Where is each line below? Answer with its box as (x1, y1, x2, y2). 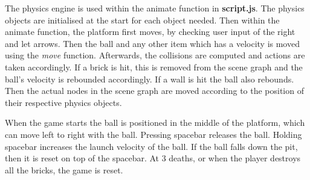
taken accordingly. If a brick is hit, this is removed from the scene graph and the (5, 60, 303, 73)
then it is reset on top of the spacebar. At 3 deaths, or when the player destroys (5, 152, 301, 164)
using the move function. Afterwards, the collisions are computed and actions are (5, 49, 305, 61)
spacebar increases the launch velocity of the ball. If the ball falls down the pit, (5, 140, 298, 152)
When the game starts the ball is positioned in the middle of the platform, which (5, 116, 305, 129)
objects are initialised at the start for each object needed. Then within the (5, 13, 280, 26)
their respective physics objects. (5, 96, 122, 108)
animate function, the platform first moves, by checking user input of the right (5, 25, 295, 38)
